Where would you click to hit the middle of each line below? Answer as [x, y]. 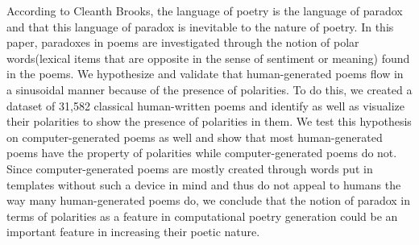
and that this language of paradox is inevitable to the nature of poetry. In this [200, 26]
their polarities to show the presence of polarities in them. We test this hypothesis [209, 121]
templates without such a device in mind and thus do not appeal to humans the [204, 184]
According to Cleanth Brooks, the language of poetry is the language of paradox [205, 10]
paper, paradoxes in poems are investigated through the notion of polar [183, 42]
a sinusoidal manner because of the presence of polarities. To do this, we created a [209, 89]
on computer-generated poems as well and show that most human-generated [195, 137]
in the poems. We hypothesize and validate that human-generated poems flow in [205, 74]
